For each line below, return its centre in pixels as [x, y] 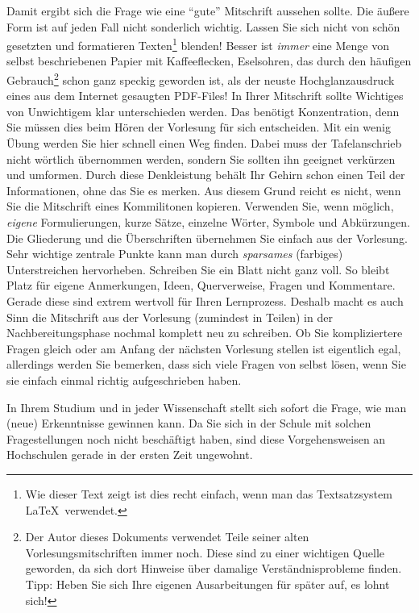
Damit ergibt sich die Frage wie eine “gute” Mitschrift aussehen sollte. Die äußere [208, 10]
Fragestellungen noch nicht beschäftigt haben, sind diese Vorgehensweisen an [196, 438]
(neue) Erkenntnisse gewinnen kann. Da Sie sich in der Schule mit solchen [189, 423]
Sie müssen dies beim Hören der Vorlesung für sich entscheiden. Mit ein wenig [199, 127]
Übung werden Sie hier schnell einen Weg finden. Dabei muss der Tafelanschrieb [204, 143]
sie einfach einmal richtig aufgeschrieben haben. [124, 379]
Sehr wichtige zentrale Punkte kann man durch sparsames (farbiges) [175, 254]
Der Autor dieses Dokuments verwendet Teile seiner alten [167, 537]
